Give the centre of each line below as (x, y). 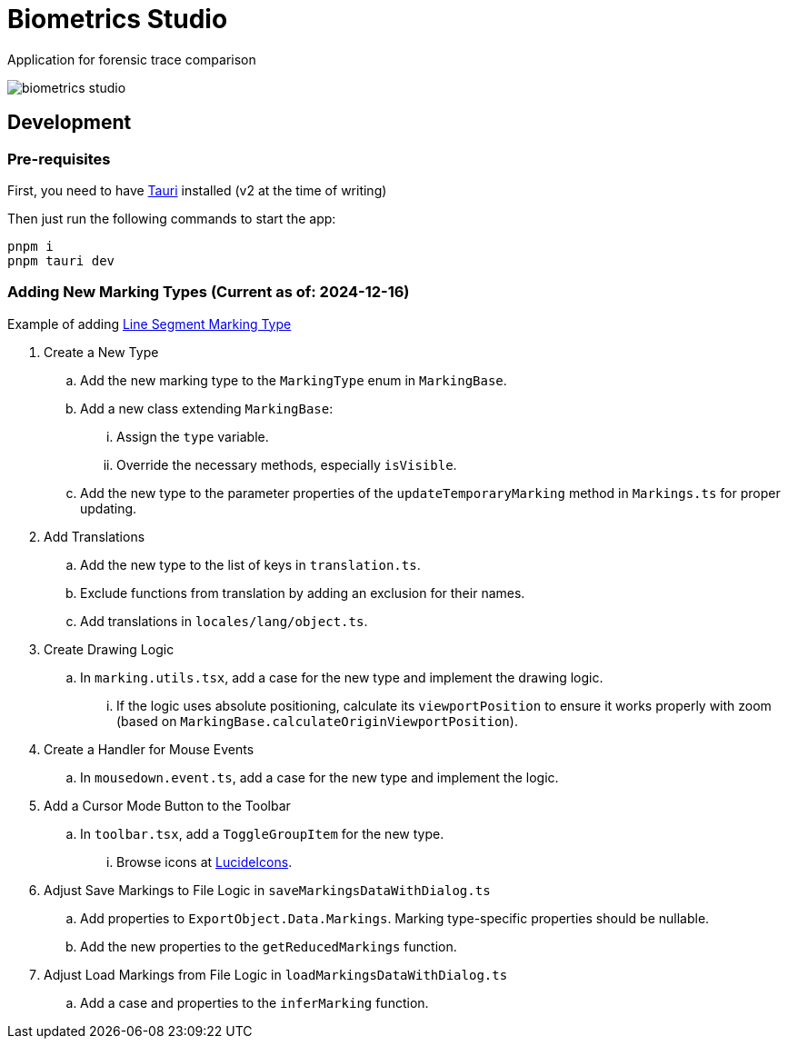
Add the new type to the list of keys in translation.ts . (250, 564)
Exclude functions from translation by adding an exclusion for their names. (303, 593)
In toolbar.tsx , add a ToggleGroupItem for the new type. (262, 833)
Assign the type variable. (193, 436)
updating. (109, 508)
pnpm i (30, 246)
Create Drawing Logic (109, 649)
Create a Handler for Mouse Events (149, 749)
